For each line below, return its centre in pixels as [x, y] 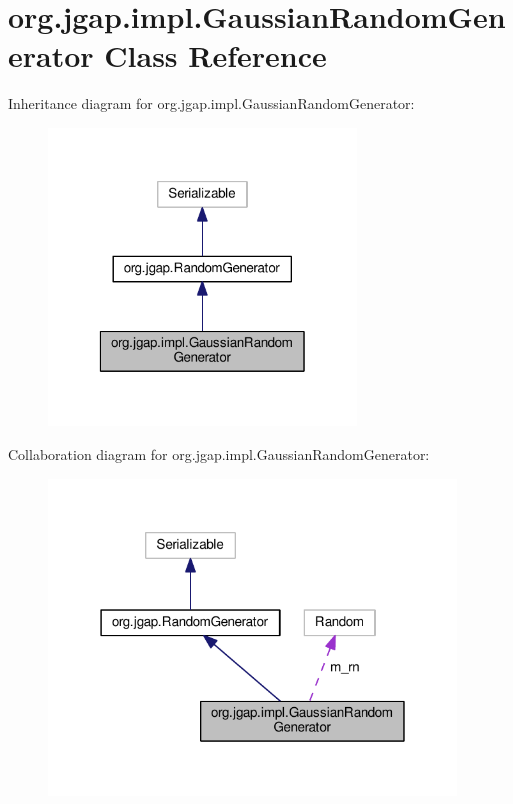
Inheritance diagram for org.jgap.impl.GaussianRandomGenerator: [211, 103]
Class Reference [215, 55]
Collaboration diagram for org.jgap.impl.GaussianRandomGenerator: [219, 453]
